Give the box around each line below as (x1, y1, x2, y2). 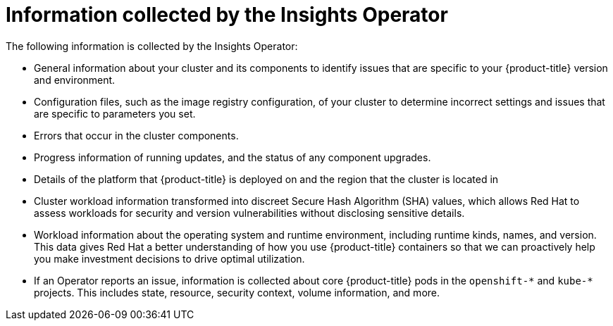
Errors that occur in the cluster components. (34, 129, 239, 142)
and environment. (34, 73, 116, 86)
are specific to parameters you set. (34, 107, 196, 120)
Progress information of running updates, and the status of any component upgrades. (34, 151, 431, 163)
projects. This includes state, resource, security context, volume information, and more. (34, 286, 440, 299)
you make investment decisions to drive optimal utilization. (34, 252, 305, 265)
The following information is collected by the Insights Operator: (6, 39, 298, 52)
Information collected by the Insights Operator (6, 3, 448, 27)
